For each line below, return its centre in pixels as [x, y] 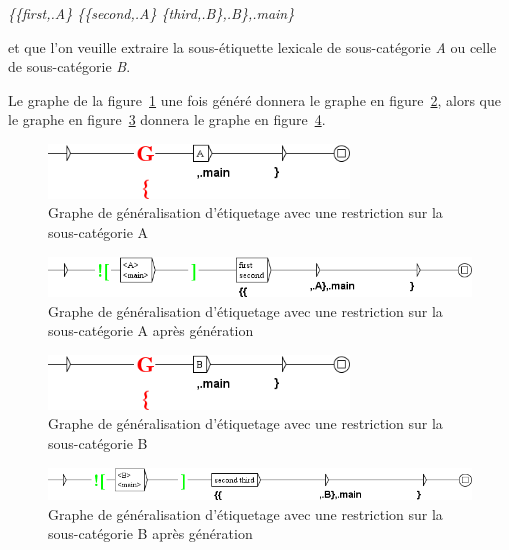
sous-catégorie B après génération [150, 533]
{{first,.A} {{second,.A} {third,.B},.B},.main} [151, 13]
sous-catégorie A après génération [151, 330]
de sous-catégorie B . [69, 66]
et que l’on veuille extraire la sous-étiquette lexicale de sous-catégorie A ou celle [252, 46]
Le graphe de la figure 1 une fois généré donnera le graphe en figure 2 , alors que [254, 99]
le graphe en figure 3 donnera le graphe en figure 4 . [167, 119]
